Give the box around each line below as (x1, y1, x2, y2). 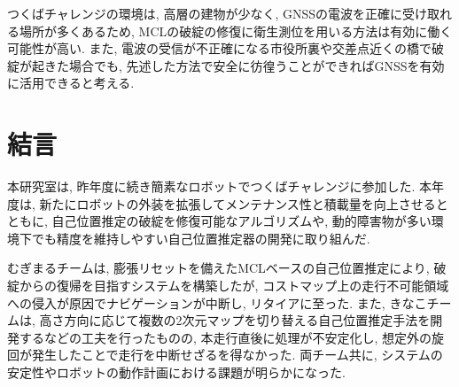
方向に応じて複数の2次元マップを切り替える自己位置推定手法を (64, 311, 431, 329)
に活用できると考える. (7, 74, 135, 92)
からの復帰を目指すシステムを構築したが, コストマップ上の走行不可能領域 (19, 276, 449, 295)
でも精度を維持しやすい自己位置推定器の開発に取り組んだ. (31, 228, 370, 247)
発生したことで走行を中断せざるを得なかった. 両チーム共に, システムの (31, 345, 443, 364)
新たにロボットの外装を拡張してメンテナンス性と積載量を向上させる (39, 194, 436, 213)
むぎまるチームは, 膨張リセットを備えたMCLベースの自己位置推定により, (7, 259, 430, 277)
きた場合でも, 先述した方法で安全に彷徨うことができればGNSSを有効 (43, 56, 445, 74)
